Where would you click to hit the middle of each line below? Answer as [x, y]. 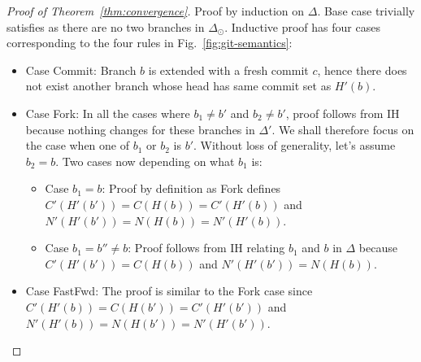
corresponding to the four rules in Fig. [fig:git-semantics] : [150, 43]
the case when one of [78, 145]
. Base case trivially [366, 11]
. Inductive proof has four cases [302, 26]
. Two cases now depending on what [145, 161]
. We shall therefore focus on [343, 129]
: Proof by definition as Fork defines [191, 188]
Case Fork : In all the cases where [108, 113]
